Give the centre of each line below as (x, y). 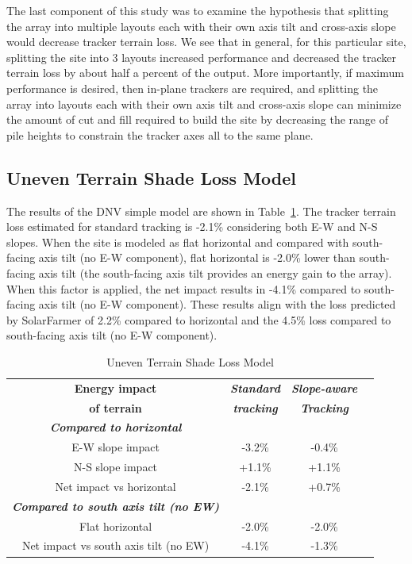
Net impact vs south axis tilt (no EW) (116, 545)
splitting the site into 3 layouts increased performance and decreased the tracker (201, 57)
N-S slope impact (116, 467)
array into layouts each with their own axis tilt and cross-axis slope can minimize (204, 104)
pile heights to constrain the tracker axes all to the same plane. (160, 134)
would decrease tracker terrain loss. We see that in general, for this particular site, (206, 42)
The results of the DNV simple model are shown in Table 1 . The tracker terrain (201, 211)
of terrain (116, 407)
